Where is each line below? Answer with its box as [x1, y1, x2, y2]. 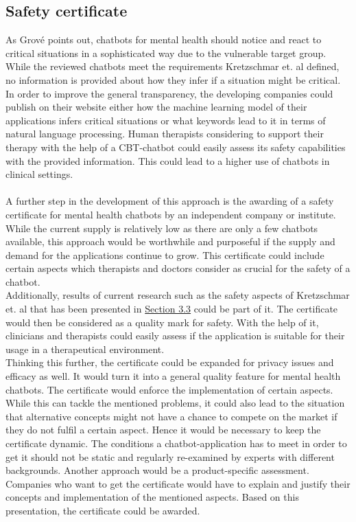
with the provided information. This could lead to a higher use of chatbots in [5, 153, 330, 168]
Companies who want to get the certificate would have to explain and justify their [5, 476, 351, 490]
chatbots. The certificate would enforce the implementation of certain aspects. [5, 382, 333, 396]
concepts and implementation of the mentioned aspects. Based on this [5, 490, 299, 504]
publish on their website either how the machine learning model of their [5, 100, 307, 114]
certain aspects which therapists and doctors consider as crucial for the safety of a [5, 261, 351, 275]
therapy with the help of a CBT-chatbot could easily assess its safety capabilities [5, 139, 346, 154]
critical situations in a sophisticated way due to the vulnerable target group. [5, 45, 327, 60]
